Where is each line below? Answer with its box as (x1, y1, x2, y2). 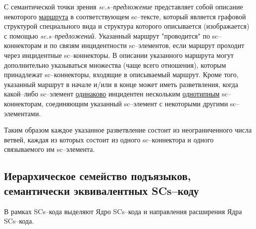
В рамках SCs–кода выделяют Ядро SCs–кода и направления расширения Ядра (4, 206, 242, 216)
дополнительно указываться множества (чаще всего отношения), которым (4, 59, 226, 70)
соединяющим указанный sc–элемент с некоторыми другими (46, 98, 228, 108)
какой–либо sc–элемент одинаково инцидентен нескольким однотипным (4, 89, 220, 99)
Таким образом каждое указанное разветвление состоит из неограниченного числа (4, 125, 252, 135)
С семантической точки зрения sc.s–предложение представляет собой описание (4, 1, 243, 11)
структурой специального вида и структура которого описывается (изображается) (4, 21, 250, 31)
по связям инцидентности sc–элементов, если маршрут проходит (50, 40, 245, 50)
